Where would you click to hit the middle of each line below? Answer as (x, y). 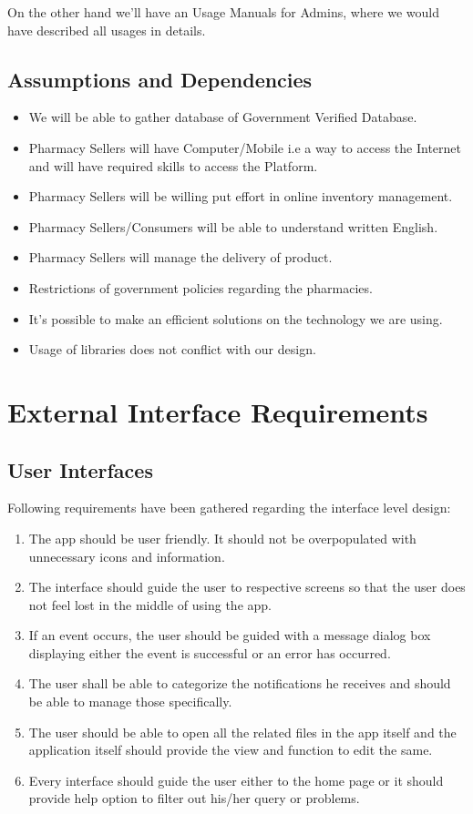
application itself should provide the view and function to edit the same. (231, 750)
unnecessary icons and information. (127, 556)
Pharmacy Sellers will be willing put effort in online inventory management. (241, 196)
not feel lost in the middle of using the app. (150, 604)
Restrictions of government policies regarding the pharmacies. (201, 287)
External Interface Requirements (218, 411)
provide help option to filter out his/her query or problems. (194, 798)
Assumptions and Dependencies (160, 79)
